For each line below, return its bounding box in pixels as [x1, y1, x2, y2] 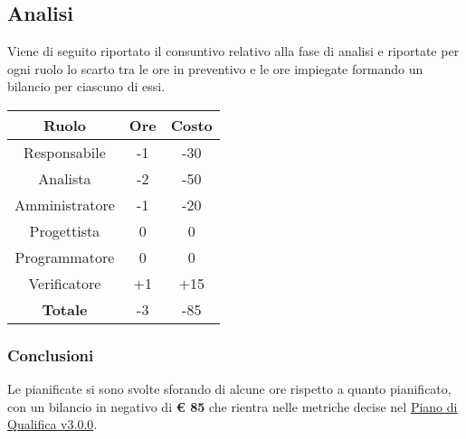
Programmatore [14, 246, 115, 267]
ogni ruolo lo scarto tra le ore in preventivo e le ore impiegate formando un [7, 59, 423, 78]
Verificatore [28, 272, 101, 294]
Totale [42, 298, 88, 320]
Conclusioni [7, 343, 94, 366]
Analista [38, 167, 91, 189]
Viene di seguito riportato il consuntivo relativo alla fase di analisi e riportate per [7, 42, 460, 61]
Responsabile [24, 141, 106, 163]
